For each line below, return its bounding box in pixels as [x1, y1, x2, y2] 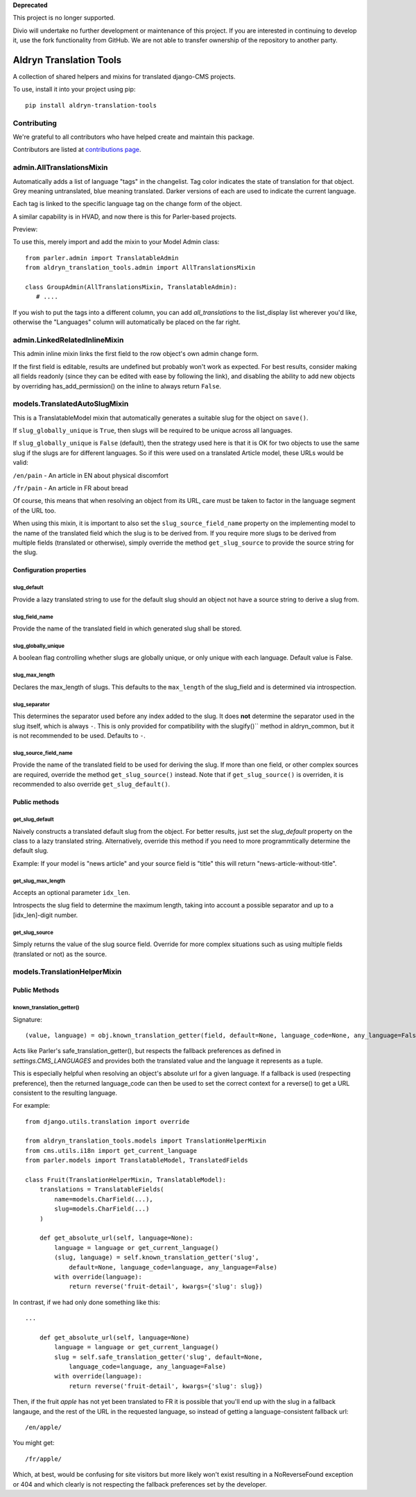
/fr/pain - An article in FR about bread [12, 484, 128, 493]
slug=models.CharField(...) [54, 1205, 150, 1213]
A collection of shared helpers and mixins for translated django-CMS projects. [12, 73, 236, 81]
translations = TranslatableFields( [39, 1186, 164, 1193]
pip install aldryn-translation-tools [25, 101, 157, 109]
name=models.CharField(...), [54, 1195, 154, 1203]
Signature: [12, 1015, 43, 1023]
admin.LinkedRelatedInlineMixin [12, 335, 124, 345]
